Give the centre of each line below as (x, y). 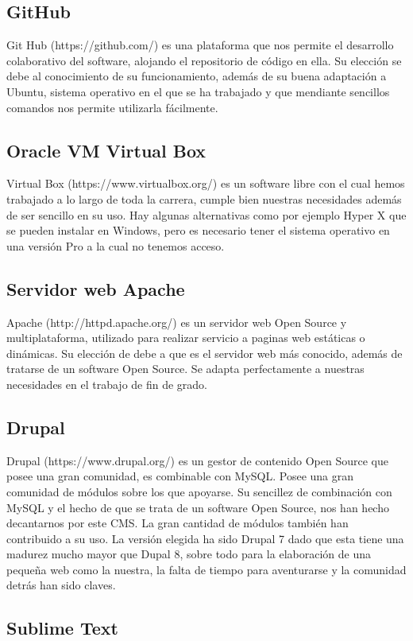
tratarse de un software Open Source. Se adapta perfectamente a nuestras (185, 369)
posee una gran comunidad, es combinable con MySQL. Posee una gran (180, 476)
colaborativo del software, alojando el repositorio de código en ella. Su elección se (204, 60)
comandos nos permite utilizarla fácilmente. (112, 107)
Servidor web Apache (96, 288)
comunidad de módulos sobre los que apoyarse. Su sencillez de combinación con (199, 491)
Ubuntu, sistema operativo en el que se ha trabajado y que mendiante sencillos (198, 91)
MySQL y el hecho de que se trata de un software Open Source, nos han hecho (198, 507)
